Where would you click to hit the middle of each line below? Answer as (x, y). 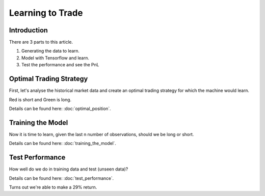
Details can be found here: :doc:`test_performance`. (61, 178)
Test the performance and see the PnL (60, 65)
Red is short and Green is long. (40, 99)
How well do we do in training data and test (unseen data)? (69, 169)
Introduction (28, 30)
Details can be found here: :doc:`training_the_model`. (63, 143)
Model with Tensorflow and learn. (55, 58)
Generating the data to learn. (50, 51)
